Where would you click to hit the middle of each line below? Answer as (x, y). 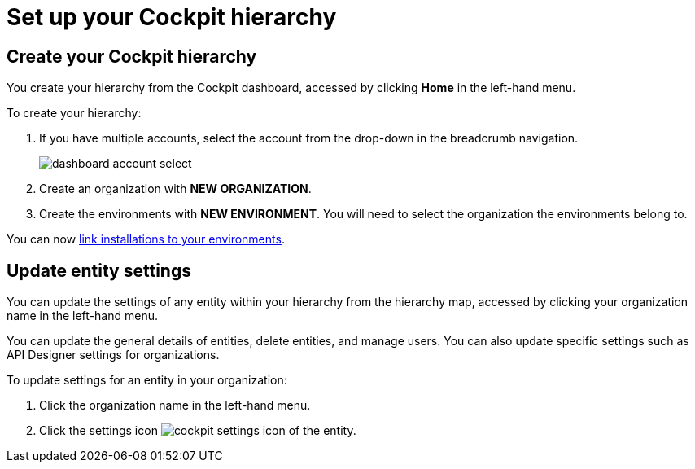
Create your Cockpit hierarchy (132, 56)
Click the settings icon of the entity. (198, 431)
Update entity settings (99, 270)
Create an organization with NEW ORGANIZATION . (175, 189)
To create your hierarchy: (74, 113)
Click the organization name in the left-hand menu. (175, 405)
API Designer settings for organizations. (113, 355)
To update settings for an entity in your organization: (147, 380)
